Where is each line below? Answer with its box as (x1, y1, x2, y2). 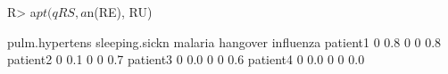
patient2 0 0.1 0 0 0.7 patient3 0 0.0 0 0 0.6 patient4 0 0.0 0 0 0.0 (7, 50, 365, 69)
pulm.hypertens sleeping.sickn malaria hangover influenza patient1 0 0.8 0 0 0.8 (7, 32, 442, 51)
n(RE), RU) (87, 3, 153, 21)
